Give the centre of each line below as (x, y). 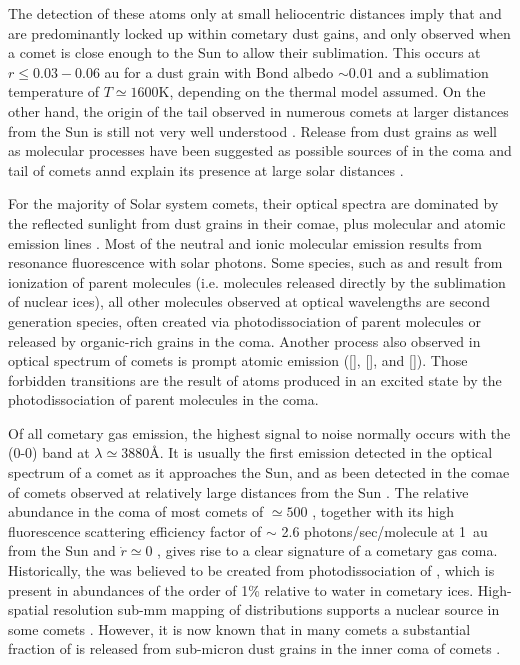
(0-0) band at (49, 452)
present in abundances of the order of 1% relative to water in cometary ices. (241, 589)
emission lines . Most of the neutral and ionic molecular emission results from (245, 242)
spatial (28, 609)
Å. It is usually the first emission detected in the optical (321, 452)
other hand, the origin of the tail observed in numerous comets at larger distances (258, 110)
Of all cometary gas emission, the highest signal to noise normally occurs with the (259, 432)
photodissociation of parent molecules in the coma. (163, 399)
